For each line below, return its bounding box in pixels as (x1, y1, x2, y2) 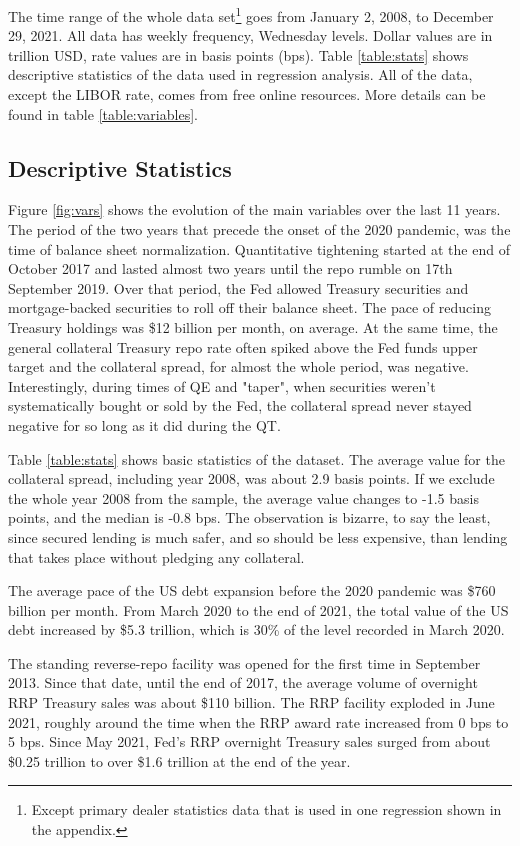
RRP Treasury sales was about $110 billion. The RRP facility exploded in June (8, 692, 495, 713)
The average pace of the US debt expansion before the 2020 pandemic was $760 (8, 580, 496, 601)
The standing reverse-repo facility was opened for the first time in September (8, 652, 481, 673)
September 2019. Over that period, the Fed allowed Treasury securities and (8, 277, 469, 298)
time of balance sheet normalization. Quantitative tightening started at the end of (8, 238, 510, 259)
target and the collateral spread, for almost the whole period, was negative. (8, 356, 469, 377)
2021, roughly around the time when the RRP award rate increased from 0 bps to (8, 711, 509, 732)
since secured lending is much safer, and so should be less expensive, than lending (8, 526, 508, 547)
